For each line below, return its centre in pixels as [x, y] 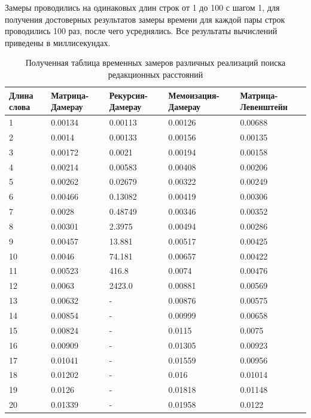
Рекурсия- [129, 95]
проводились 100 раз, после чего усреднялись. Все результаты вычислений [141, 31]
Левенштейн [264, 107]
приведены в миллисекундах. [58, 42]
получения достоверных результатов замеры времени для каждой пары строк [145, 19]
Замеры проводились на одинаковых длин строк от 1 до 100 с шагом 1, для [142, 7]
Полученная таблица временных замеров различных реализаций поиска [155, 62]
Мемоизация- [194, 95]
